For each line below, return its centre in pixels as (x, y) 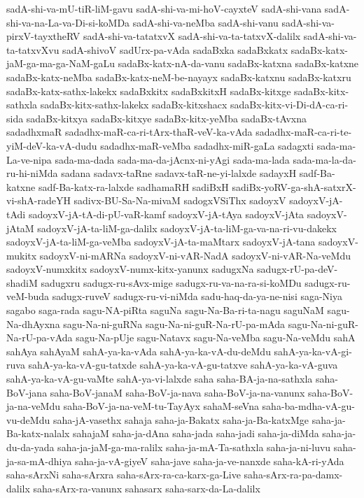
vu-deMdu (28, 419)
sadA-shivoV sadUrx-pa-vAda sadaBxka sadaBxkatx (175, 49)
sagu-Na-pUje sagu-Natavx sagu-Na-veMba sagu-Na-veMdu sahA (216, 337)
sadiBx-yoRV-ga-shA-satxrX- (294, 186)
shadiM (22, 282)
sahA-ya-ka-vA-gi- (313, 351)
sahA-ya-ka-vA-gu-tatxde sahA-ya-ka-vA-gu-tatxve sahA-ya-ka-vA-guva (183, 365)
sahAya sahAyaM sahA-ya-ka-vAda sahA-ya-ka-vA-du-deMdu (139, 351)
